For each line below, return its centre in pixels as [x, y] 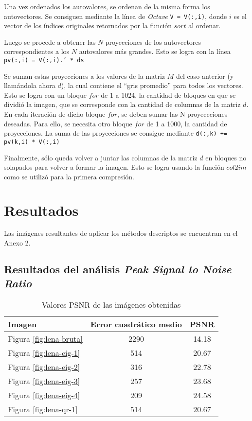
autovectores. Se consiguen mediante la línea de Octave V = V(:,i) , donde [116, 16]
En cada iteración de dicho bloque [55, 114]
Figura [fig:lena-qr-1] [43, 409]
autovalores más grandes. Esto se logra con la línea [155, 51]
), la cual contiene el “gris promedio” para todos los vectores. [152, 85]
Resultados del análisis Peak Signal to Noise [118, 269]
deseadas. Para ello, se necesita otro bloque [68, 123]
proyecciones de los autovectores [153, 42]
